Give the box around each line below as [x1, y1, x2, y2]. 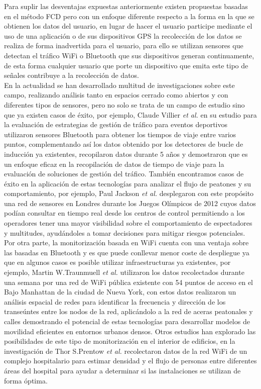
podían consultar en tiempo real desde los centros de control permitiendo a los [4, 208, 245, 218]
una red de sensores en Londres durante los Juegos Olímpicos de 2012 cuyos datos [4, 198, 256, 208]
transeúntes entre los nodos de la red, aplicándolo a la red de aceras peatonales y [4, 306, 253, 317]
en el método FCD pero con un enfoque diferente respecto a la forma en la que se [4, 11, 254, 21]
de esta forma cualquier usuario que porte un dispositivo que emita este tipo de [4, 60, 248, 70]
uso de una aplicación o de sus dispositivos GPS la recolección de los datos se [4, 30, 242, 41]
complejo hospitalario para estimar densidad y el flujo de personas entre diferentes [4, 355, 257, 366]
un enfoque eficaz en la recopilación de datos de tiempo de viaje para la [4, 158, 224, 169]
